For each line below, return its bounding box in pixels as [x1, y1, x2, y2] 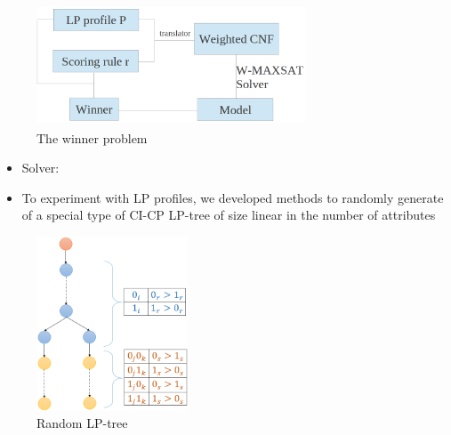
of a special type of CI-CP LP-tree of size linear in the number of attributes [21, 205, 436, 224]
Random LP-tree [36, 414, 128, 432]
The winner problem [36, 128, 148, 147]
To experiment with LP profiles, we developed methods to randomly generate [21, 188, 444, 206]
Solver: [21, 158, 60, 177]
